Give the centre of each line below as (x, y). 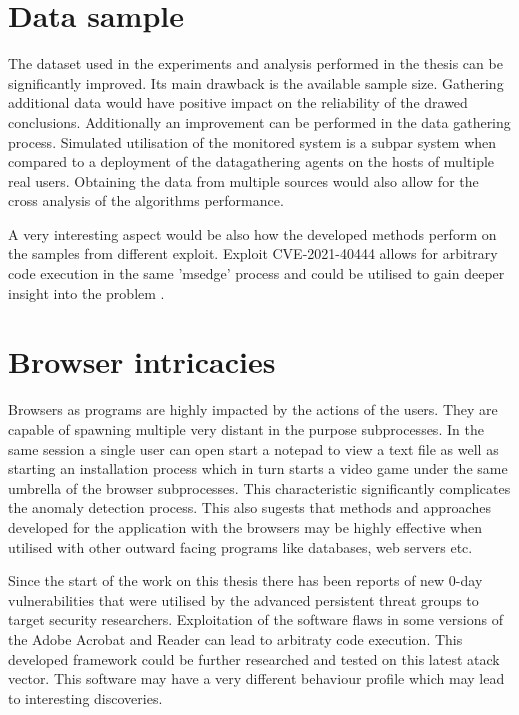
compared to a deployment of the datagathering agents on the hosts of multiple (251, 161)
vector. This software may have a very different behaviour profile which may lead (256, 678)
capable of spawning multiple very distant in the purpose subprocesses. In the (246, 428)
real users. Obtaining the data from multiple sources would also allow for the (243, 180)
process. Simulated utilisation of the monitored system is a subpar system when (252, 141)
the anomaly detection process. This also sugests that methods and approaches (249, 507)
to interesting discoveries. (85, 697)
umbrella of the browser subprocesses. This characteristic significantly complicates (259, 487)
